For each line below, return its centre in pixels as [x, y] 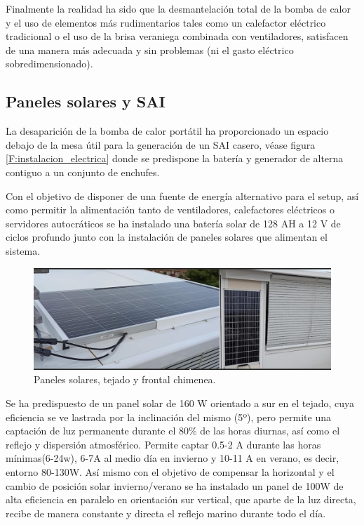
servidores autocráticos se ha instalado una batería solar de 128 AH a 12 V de [173, 223]
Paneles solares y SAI [86, 101]
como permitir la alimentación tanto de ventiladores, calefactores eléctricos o [170, 210]
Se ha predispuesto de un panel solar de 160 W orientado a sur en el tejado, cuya [180, 403]
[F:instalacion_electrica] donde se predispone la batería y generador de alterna [175, 158]
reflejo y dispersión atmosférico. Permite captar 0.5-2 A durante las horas [163, 444]
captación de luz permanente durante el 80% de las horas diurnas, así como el [173, 431]
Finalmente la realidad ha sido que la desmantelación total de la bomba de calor [178, 8]
